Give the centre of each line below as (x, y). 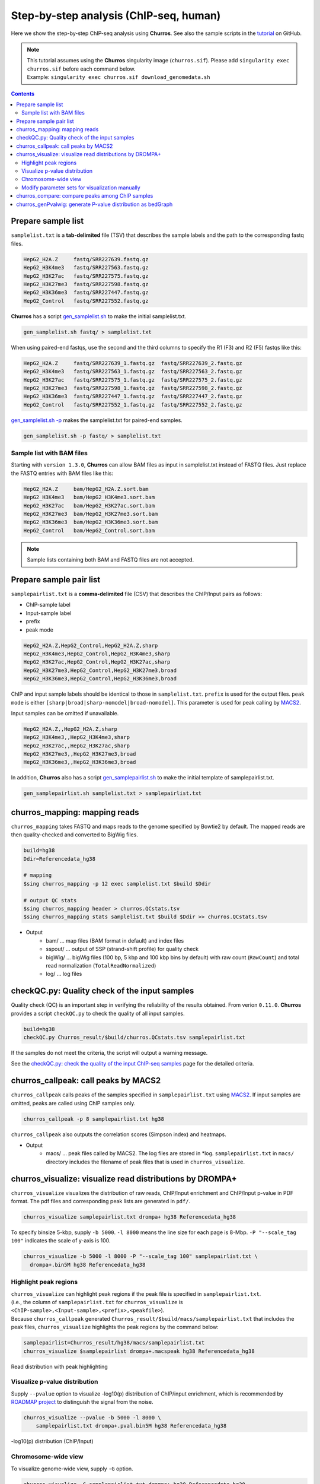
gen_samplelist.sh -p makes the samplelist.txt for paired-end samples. (97, 420)
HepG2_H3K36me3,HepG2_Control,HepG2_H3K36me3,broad (100, 679)
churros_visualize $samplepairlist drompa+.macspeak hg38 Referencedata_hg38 (139, 1351)
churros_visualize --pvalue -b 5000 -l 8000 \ (92, 1418)
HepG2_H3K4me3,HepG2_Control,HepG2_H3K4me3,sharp (97, 654)
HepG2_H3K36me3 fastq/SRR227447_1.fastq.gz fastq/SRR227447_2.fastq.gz (133, 397)
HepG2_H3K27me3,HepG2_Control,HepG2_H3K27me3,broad (100, 670)
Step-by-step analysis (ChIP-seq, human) (116, 15)
